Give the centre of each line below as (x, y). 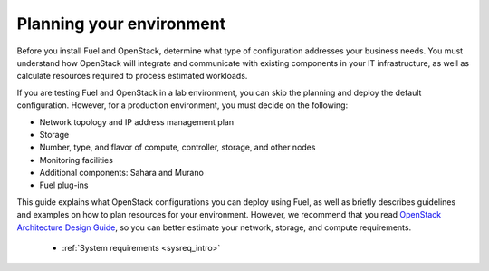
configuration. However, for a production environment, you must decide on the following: (182, 105)
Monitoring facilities (76, 160)
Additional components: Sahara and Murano (121, 173)
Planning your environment (121, 24)
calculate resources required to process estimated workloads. (132, 76)
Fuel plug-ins (64, 185)
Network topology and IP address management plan (137, 121)
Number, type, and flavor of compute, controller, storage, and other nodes (177, 147)
